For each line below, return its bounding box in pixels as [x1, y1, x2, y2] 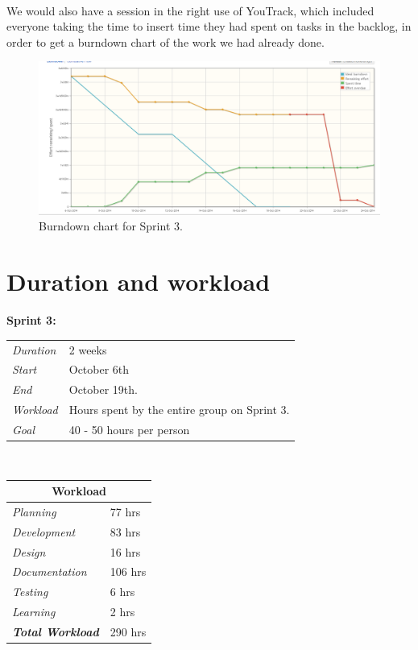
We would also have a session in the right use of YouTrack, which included [6, 2, 375, 19]
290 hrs [110, 623, 147, 640]
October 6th [68, 361, 130, 378]
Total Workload [12, 623, 99, 640]
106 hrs [110, 563, 147, 580]
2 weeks [68, 341, 107, 358]
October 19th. [68, 381, 138, 398]
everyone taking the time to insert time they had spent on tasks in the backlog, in [6, 18, 412, 35]
